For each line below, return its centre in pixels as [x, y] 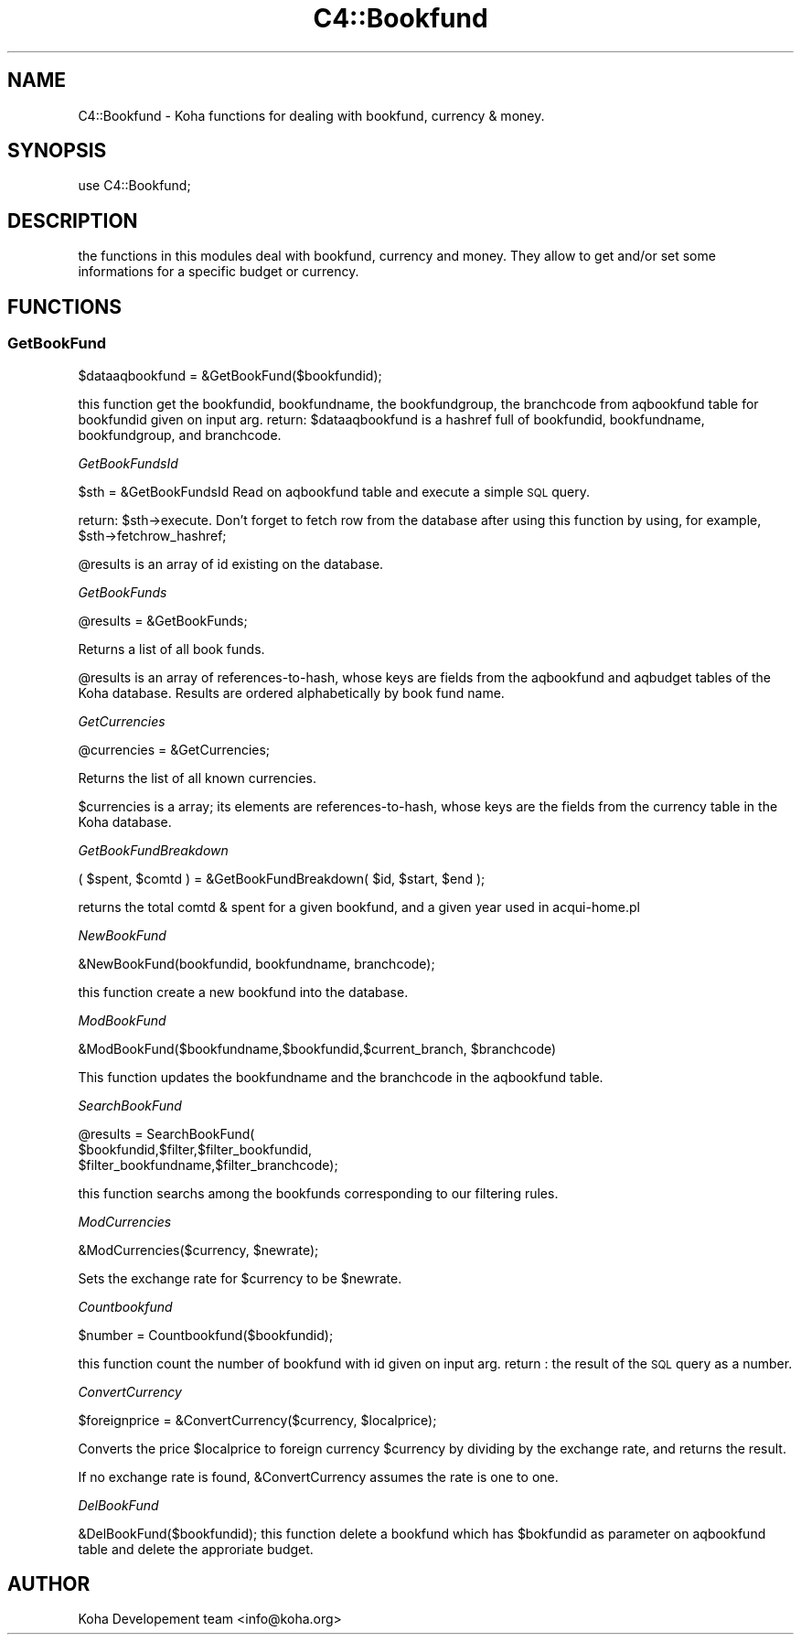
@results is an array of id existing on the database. [231, 563]
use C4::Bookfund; [134, 186]
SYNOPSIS [57, 151]
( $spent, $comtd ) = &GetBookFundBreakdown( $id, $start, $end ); [282, 878]
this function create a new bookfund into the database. [243, 992]
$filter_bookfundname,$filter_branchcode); [208, 1164]
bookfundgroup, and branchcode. [180, 435]
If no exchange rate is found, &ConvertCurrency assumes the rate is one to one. [318, 1476]
